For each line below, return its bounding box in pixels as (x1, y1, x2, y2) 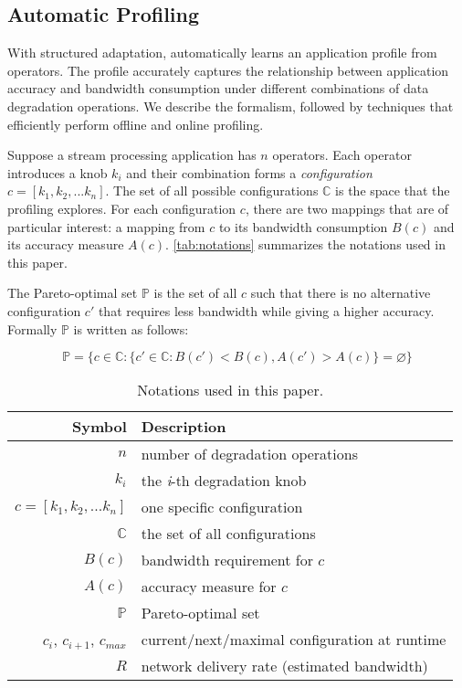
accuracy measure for (141, 576, 277, 598)
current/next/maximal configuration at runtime (141, 629, 446, 651)
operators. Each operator (272, 145, 412, 164)
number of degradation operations (141, 443, 358, 465)
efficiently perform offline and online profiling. (7, 114, 264, 133)
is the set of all (153, 283, 237, 302)
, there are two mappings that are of (245, 198, 449, 217)
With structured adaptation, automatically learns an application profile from (7, 43, 437, 62)
